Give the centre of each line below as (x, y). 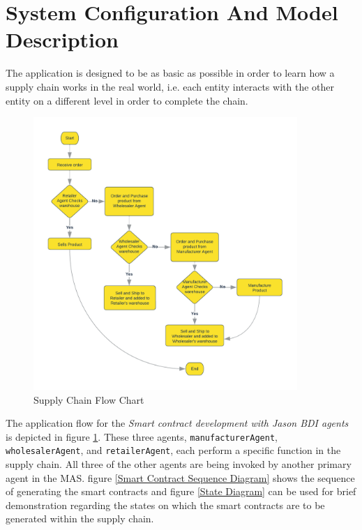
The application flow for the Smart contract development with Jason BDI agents (177, 423)
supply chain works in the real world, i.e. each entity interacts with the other (170, 86)
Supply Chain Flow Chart (89, 399)
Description (62, 39)
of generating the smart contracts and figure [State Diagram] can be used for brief (181, 491)
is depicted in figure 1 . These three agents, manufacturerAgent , (142, 436)
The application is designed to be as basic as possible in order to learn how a (170, 73)
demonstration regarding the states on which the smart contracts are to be (165, 505)
